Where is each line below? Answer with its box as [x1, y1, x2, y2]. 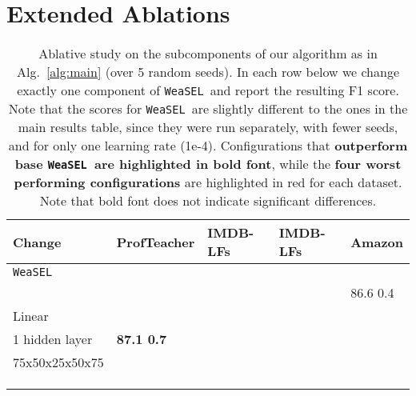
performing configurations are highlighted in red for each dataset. [14, 173, 402, 192]
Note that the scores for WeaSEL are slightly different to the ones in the [8, 99, 408, 118]
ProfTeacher [116, 232, 195, 251]
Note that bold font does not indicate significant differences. [39, 191, 377, 210]
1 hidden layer [13, 330, 93, 349]
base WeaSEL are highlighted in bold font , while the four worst [14, 154, 402, 174]
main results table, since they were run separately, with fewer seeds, [18, 118, 398, 137]
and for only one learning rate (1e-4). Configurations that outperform [8, 136, 408, 155]
